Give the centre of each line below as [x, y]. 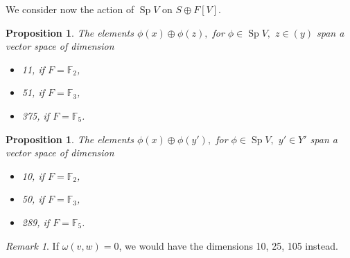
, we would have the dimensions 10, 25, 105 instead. [228, 245]
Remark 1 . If [32, 245]
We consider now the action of [70, 9]
